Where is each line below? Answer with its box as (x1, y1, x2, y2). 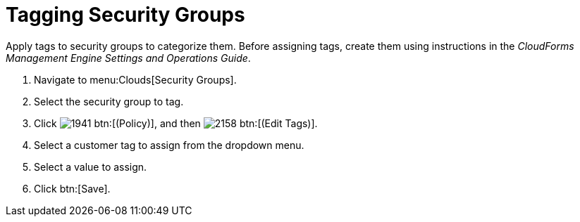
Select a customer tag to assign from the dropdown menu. (34, 138, 304, 151)
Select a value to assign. (34, 160, 147, 173)
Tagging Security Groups (6, 3, 245, 27)
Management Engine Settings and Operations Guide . (6, 51, 251, 64)
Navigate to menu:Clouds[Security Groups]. (34, 73, 237, 86)
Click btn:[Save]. (34, 182, 111, 195)
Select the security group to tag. (34, 95, 184, 107)
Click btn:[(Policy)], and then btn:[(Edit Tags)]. (34, 117, 318, 129)
